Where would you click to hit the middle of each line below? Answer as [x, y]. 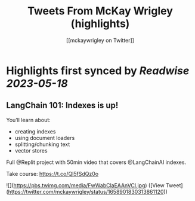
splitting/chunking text [42, 144]
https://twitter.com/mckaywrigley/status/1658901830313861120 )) [88, 191]
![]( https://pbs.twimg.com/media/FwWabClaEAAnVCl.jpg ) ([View [86, 185]
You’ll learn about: [28, 120]
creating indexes [35, 131]
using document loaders [45, 138]
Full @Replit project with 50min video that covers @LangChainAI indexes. [96, 162]
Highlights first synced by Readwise [98, 71]
